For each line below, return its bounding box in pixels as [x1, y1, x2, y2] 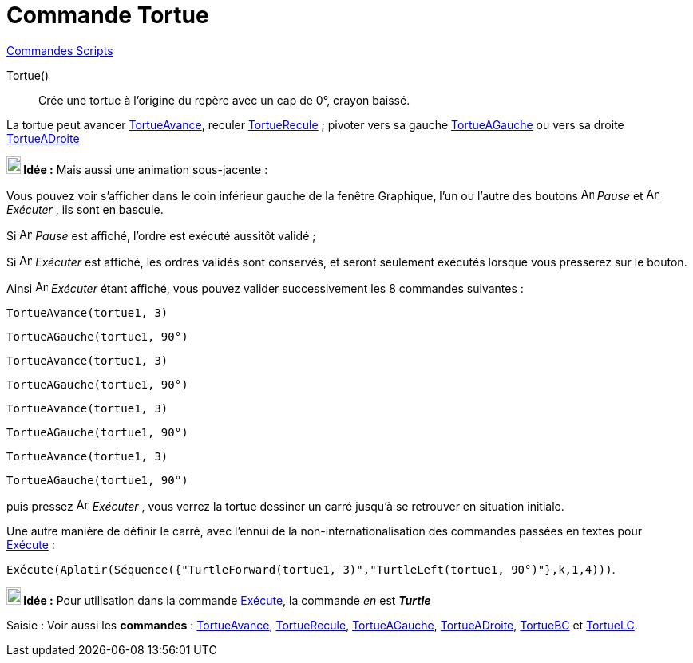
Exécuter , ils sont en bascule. [6, 202, 164, 216]
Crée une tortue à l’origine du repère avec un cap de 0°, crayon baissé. [38, 93, 410, 107]
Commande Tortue [6, 2, 209, 29]
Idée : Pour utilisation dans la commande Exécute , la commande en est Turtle [23, 593, 431, 607]
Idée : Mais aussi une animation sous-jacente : [23, 162, 268, 176]
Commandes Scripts [6, 43, 113, 57]
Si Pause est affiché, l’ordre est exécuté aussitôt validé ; [6, 228, 316, 243]
